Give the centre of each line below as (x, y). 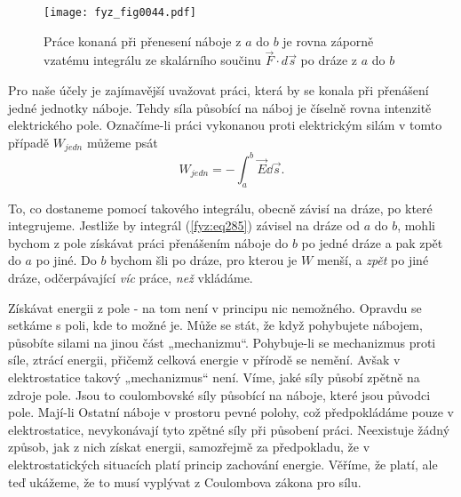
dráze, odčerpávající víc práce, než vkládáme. (131, 277)
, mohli (416, 225)
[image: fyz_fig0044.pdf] (120, 12)
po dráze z (329, 60)
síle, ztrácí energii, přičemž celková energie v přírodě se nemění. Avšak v (204, 360)
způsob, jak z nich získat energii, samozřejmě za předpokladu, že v (189, 447)
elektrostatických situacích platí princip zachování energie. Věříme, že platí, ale (223, 464)
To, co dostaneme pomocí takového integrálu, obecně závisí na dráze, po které (220, 208)
